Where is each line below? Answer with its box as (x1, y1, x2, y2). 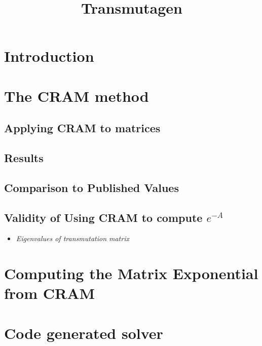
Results (4, 150, 44, 166)
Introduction (4, 46, 94, 66)
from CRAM (4, 283, 95, 303)
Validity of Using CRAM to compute (4, 209, 203, 225)
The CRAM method (4, 85, 149, 106)
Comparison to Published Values (4, 179, 179, 195)
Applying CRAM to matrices (4, 120, 161, 136)
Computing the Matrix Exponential (4, 263, 258, 284)
